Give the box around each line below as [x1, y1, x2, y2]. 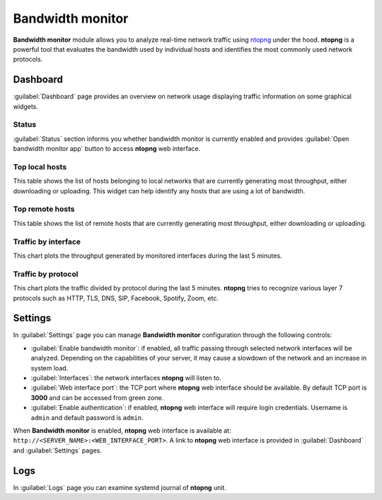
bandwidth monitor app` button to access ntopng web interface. [13, 144, 201, 153]
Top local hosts [13, 161, 67, 171]
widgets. [13, 102, 39, 110]
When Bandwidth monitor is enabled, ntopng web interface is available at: [13, 426, 231, 435]
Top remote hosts [13, 204, 75, 214]
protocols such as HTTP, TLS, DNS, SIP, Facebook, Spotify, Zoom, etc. [13, 294, 219, 302]
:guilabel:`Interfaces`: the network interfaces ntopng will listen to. [30, 373, 222, 382]
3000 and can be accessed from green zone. [30, 393, 164, 402]
